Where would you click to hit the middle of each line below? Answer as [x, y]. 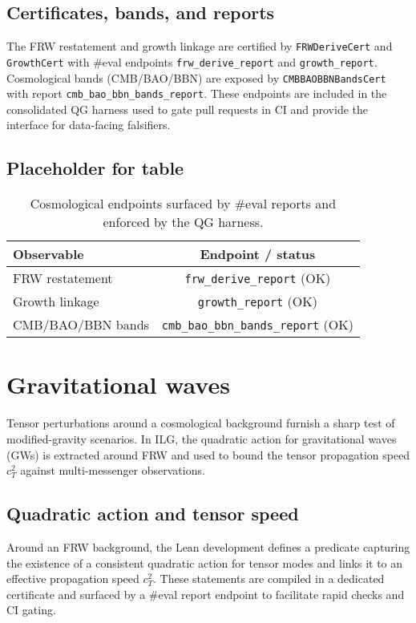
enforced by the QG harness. [183, 222]
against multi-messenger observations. [113, 470]
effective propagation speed [73, 578]
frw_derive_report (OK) [258, 278]
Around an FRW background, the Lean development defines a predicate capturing [208, 546]
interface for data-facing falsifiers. [89, 125]
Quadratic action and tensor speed [153, 514]
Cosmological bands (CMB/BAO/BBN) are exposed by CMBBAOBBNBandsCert [196, 77]
